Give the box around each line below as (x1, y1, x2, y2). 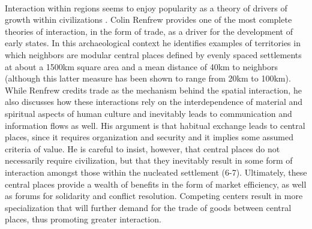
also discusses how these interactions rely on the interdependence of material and (5, 95, 303, 108)
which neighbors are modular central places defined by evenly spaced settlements (5, 48, 302, 61)
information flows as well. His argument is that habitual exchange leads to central (5, 119, 305, 131)
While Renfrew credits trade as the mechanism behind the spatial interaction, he (5, 83, 302, 96)
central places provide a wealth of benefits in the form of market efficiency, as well (5, 177, 307, 190)
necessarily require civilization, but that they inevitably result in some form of (5, 154, 293, 167)
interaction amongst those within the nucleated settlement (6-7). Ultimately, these (5, 165, 307, 178)
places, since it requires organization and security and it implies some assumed (5, 131, 294, 143)
